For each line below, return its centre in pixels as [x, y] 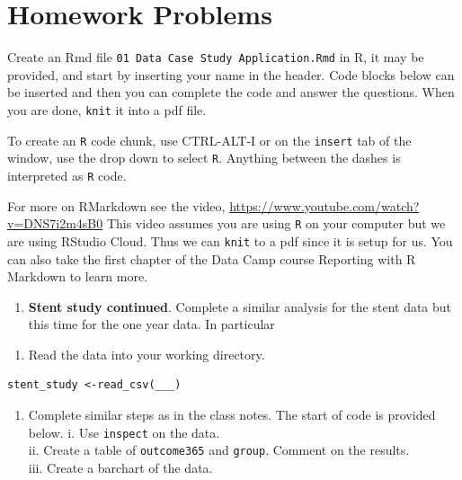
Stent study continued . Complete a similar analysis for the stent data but [240, 306]
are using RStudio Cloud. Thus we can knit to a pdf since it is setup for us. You [230, 240]
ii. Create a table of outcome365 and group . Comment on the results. [219, 450]
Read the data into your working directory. [147, 354]
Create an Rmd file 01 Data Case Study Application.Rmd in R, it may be [216, 57]
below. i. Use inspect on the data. [124, 432]
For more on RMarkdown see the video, [116, 205]
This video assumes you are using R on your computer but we [276, 223]
